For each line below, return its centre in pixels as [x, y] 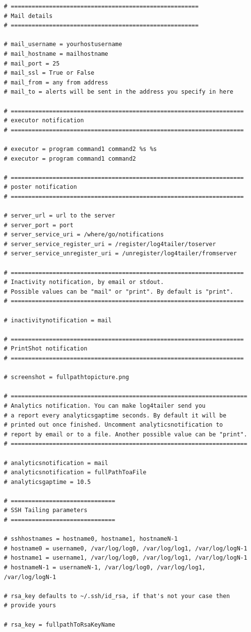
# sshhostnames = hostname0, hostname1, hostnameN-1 [91, 539]
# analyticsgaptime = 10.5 [47, 482]
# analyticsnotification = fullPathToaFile [75, 473]
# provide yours [30, 606]
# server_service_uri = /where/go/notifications [84, 235]
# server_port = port [39, 225]
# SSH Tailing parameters [46, 510]
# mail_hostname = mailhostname [56, 54]
